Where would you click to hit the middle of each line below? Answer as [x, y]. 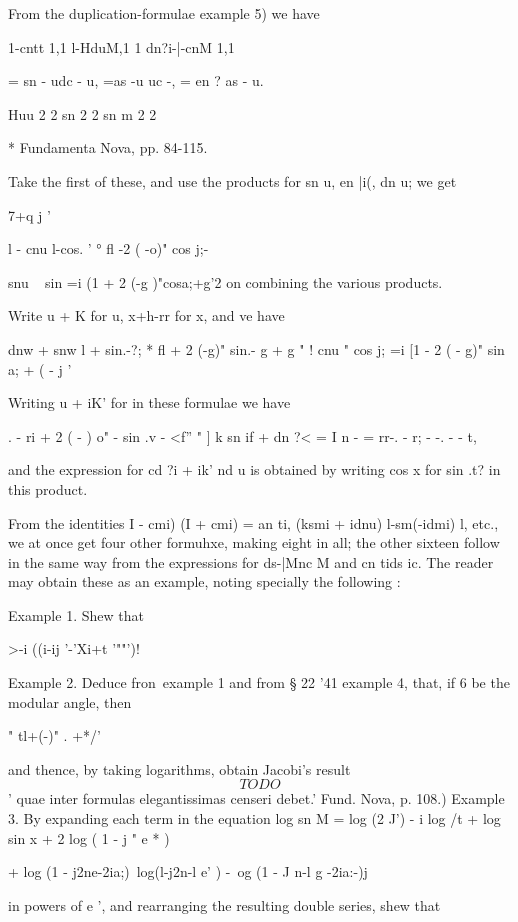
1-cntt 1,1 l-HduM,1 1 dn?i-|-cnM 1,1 [121, 46]
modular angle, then [70, 701]
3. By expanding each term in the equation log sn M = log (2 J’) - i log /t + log [254, 818]
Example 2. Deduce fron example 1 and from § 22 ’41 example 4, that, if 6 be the [259, 682]
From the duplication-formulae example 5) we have [164, 13]
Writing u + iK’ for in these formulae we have [149, 402]
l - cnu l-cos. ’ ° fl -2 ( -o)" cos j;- [108, 248]
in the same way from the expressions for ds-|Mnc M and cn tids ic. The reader [251, 561]
